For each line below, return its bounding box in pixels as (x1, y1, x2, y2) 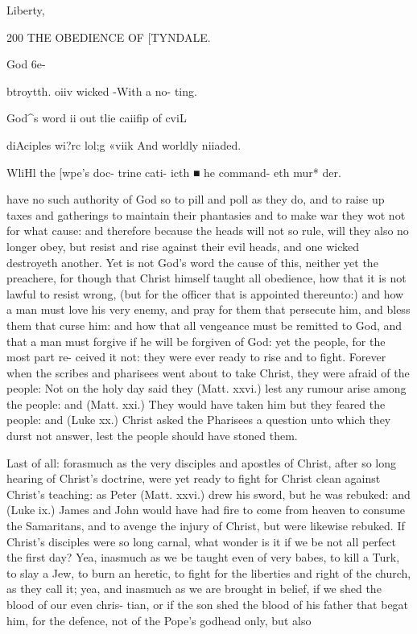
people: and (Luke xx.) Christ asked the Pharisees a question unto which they (6, 411, 391, 428)
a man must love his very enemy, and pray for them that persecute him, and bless (6, 301, 411, 318)
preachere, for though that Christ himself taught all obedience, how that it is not (6, 270, 407, 286)
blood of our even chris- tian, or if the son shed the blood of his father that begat (6, 596, 409, 612)
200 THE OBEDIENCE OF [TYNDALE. (6, 28, 211, 45)
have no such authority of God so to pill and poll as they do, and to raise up (6, 191, 385, 208)
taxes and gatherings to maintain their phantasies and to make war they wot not (6, 206, 406, 223)
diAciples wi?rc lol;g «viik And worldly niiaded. (6, 136, 242, 153)
